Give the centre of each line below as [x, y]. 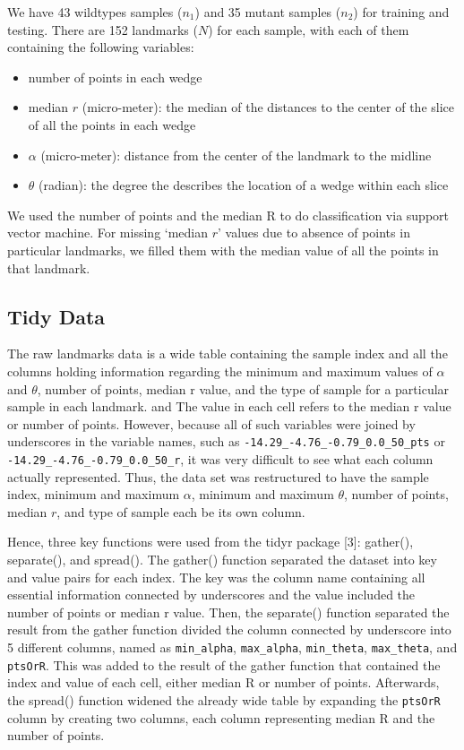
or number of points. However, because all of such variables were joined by [211, 423]
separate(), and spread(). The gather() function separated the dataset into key [222, 559]
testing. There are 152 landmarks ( [103, 29]
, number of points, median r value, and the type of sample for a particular [243, 388]
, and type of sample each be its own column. [181, 511]
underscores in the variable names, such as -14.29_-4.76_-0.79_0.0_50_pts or [226, 441]
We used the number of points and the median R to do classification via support [228, 215]
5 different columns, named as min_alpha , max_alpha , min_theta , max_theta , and [232, 647]
